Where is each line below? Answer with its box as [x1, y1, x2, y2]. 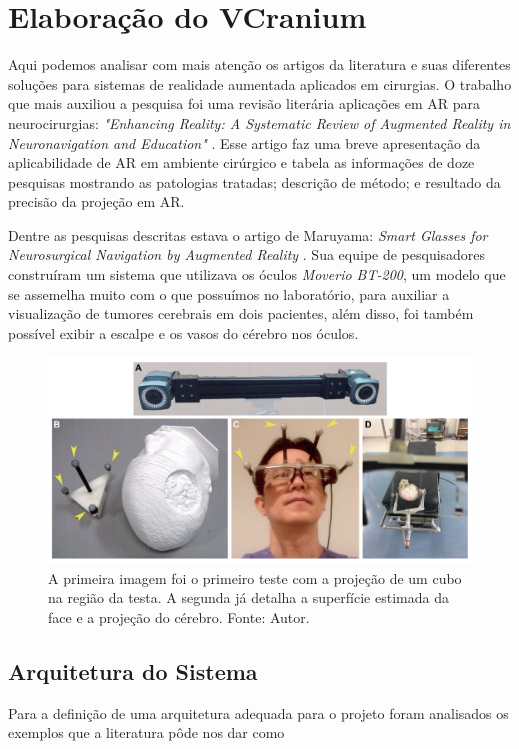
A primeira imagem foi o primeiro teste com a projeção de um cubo [48, 567, 462, 588]
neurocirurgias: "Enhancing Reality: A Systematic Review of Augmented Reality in [8, 112, 511, 133]
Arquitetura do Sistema [8, 655, 258, 686]
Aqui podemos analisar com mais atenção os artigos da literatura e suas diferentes [8, 54, 511, 75]
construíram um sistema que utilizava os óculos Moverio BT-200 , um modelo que [8, 264, 506, 285]
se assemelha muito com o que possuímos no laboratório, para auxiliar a [8, 283, 450, 304]
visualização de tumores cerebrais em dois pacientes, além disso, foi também [8, 303, 474, 324]
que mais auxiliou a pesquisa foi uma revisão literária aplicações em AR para [8, 93, 481, 114]
